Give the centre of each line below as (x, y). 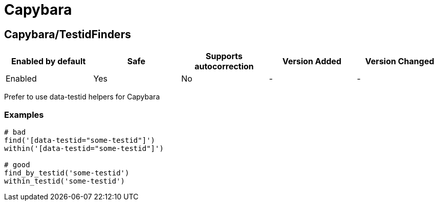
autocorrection (224, 67)
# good (17, 164)
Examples (24, 114)
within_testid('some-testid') (65, 181)
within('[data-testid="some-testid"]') (84, 148)
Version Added (312, 61)
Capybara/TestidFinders (68, 34)
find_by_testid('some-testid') (67, 173)
